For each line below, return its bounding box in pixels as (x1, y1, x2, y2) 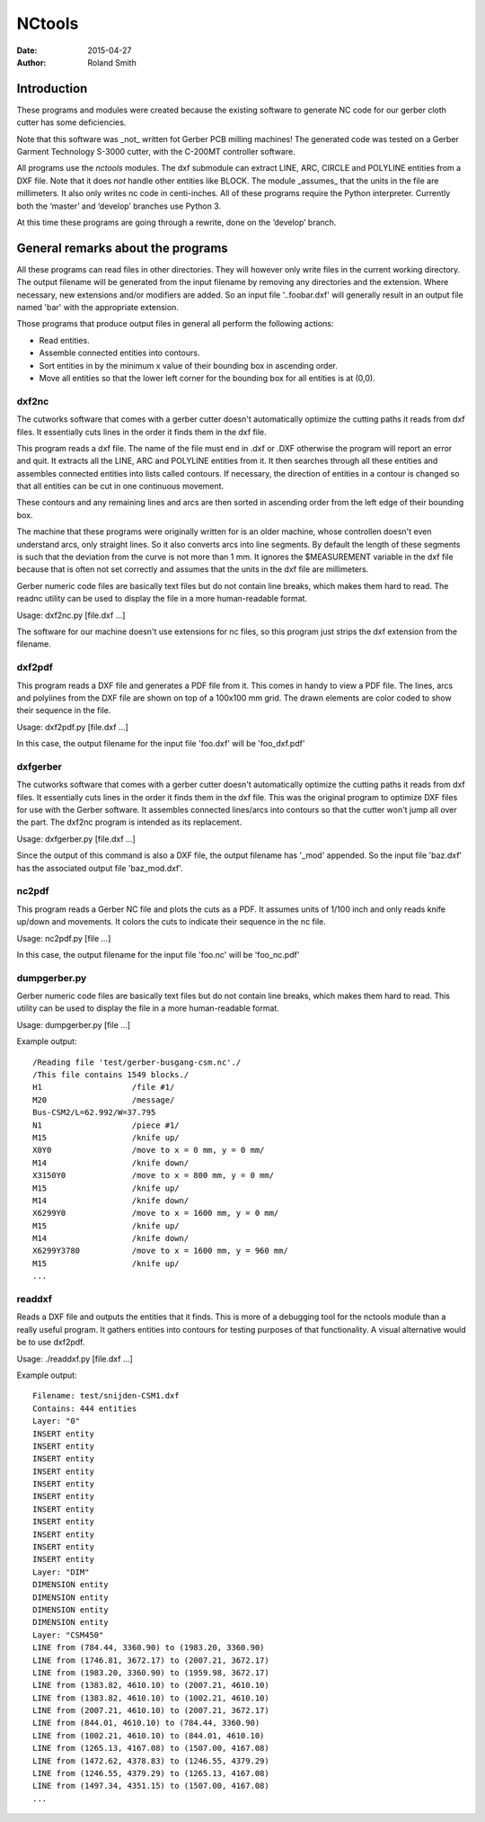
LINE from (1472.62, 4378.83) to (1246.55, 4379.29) (32, 1755, 269, 1766)
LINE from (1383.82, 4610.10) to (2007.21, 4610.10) (32, 1680, 269, 1691)
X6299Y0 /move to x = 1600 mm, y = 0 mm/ (32, 1208, 279, 1219)
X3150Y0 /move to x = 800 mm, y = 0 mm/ (32, 1170, 274, 1181)
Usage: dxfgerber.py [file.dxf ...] (16, 833, 137, 844)
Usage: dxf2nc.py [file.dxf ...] (16, 610, 126, 621)
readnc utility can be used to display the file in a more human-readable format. (16, 594, 308, 604)
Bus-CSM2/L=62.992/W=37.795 (32, 1107, 156, 1118)
